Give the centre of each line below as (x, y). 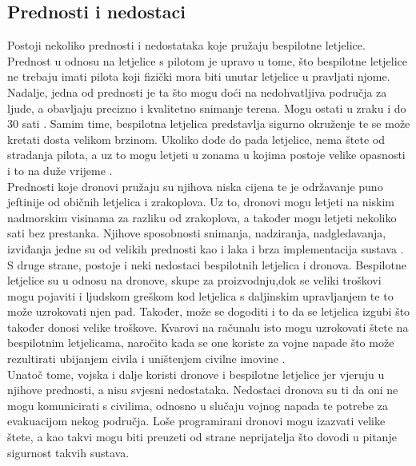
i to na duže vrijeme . (60, 170)
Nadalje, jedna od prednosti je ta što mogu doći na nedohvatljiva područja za (197, 92)
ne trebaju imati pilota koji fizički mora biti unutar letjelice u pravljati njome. (199, 76)
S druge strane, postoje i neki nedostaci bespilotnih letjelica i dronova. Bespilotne (207, 264)
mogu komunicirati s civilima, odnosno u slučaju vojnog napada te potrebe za (198, 405)
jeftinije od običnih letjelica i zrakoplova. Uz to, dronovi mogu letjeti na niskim (201, 202)
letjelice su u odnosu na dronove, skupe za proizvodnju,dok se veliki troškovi (194, 280)
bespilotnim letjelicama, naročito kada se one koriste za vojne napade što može (201, 343)
